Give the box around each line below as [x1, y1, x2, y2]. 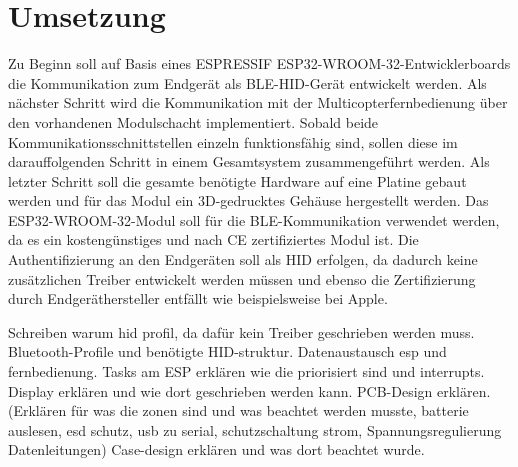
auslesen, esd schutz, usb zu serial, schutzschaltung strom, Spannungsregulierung [8, 419, 502, 440]
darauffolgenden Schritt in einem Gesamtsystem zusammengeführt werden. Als [8, 151, 490, 172]
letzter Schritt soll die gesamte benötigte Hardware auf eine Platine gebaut [8, 170, 467, 191]
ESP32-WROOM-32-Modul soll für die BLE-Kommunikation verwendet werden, [8, 209, 500, 230]
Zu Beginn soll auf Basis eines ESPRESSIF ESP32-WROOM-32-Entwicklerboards [8, 53, 511, 74]
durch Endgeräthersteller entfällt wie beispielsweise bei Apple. [8, 288, 388, 309]
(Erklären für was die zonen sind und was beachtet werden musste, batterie [8, 400, 469, 421]
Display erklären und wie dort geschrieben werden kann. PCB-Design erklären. [8, 380, 491, 401]
